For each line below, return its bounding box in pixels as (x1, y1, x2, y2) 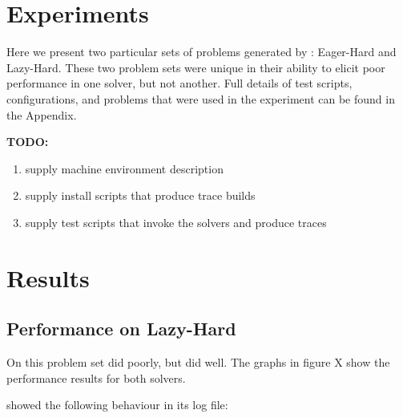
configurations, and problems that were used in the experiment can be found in (6, 90, 395, 107)
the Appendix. (6, 106, 77, 123)
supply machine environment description (25, 160, 224, 177)
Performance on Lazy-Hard (6, 316, 236, 341)
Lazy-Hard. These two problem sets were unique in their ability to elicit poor (6, 59, 385, 75)
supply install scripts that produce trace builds (25, 187, 256, 204)
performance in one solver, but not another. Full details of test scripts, (6, 75, 353, 91)
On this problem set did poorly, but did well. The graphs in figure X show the (6, 354, 390, 371)
